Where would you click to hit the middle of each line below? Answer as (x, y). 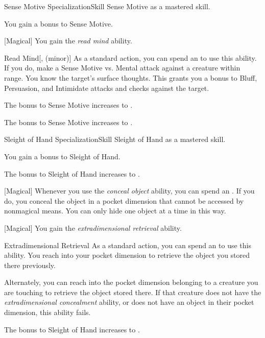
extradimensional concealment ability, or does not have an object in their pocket (129, 302)
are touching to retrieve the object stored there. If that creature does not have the (133, 292)
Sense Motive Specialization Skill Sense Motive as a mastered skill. (107, 6)
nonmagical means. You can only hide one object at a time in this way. (115, 211)
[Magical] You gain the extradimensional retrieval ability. (93, 227)
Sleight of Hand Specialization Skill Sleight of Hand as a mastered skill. (115, 139)
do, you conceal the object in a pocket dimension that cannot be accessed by (124, 200)
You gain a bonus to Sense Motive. (58, 23)
